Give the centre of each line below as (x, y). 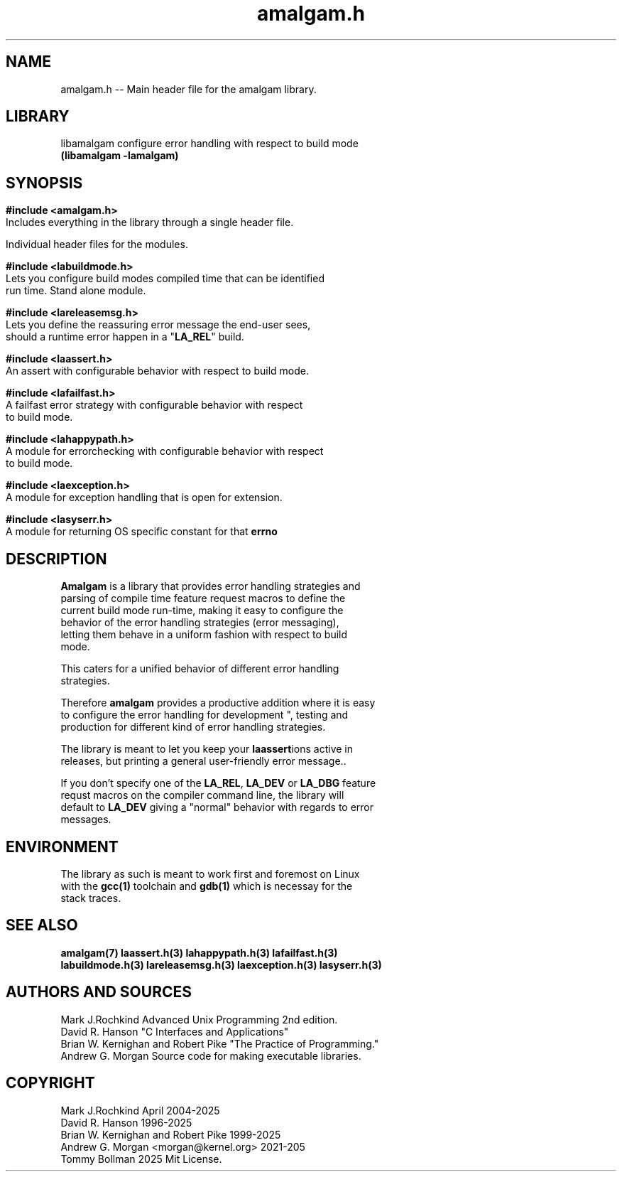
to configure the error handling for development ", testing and (204, 715)
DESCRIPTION (56, 559)
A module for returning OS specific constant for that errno (142, 532)
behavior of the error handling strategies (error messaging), (200, 623)
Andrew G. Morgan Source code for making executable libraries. (211, 1055)
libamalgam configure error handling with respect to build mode (209, 144)
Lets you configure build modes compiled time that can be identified (165, 279)
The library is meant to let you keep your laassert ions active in (207, 749)
